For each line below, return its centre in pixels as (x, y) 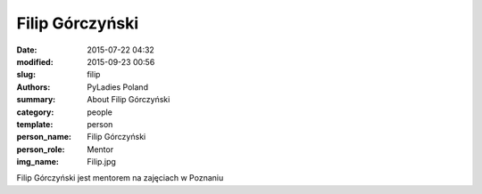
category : (35, 112)
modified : (35, 61)
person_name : (44, 137)
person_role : (41, 149)
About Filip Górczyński (129, 100)
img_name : (38, 162)
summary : (36, 100)
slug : (26, 75)
